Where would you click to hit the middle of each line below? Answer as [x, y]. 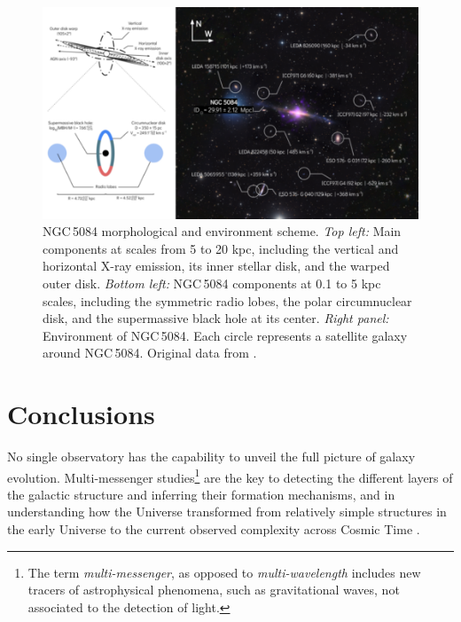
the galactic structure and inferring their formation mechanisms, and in [201, 494]
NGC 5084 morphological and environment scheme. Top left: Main [222, 231]
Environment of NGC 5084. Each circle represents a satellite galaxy [225, 335]
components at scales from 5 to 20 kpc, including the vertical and [221, 248]
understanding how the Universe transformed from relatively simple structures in [227, 512]
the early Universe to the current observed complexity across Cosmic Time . [214, 529]
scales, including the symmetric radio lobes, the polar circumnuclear [227, 300]
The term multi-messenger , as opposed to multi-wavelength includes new [224, 572]
